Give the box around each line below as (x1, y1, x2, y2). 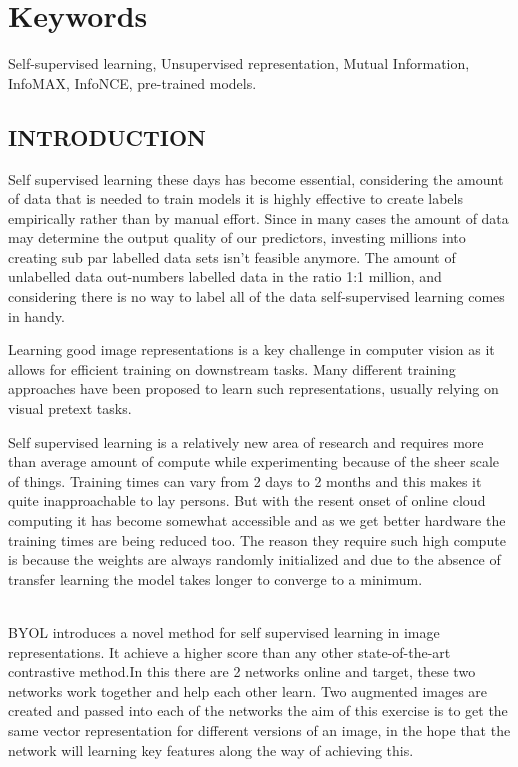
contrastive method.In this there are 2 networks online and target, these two (8, 661, 476, 682)
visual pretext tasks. (8, 398, 132, 419)
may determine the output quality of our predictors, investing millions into (8, 227, 466, 248)
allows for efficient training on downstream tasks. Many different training (8, 358, 456, 379)
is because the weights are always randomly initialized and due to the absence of (8, 549, 501, 570)
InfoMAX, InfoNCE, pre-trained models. (8, 72, 257, 93)
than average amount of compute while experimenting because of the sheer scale (8, 451, 500, 472)
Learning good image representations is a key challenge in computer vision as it (8, 339, 495, 360)
